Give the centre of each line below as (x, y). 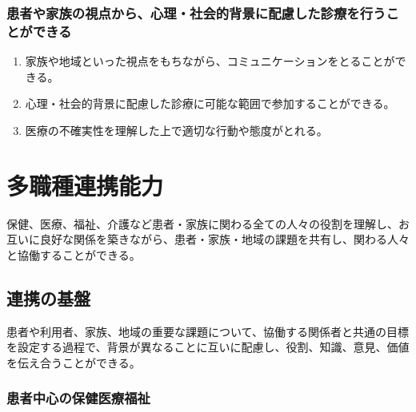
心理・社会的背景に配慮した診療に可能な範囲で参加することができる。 (210, 103)
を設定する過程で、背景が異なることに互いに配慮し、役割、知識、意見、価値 (208, 347)
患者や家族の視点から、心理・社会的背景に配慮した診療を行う (196, 12)
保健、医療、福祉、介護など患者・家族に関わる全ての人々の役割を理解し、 (202, 223)
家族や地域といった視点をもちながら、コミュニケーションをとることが (210, 61)
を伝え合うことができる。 (74, 362)
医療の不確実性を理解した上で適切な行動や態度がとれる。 (176, 130)
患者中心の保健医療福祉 (78, 398)
